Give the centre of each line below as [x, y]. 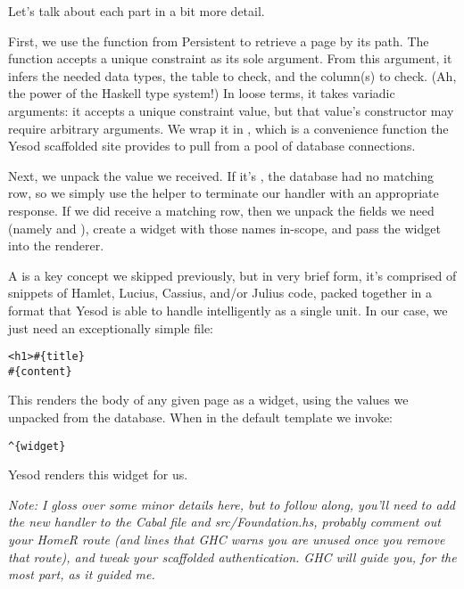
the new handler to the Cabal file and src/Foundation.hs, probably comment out [224, 522]
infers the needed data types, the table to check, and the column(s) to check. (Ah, [232, 75]
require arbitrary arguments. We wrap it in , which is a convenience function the [228, 128]
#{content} [40, 371]
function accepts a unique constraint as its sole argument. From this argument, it [230, 58]
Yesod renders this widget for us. [98, 474]
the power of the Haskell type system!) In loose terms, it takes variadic [202, 93]
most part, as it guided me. [82, 574]
